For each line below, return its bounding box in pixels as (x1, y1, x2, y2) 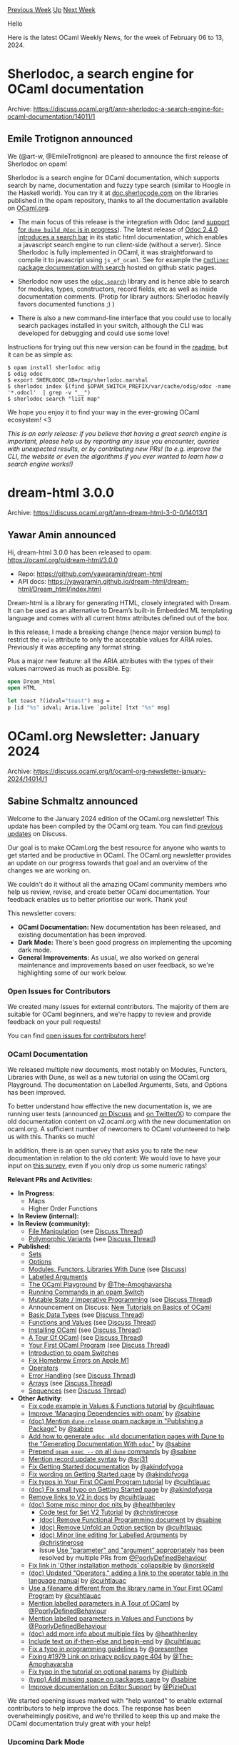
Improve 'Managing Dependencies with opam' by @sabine (28, 1409, 201, 1418)
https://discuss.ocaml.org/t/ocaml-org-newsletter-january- (33, 767, 207, 775)
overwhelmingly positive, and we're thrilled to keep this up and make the (7, 1711, 220, 1720)
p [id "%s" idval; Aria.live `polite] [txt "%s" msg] (7, 704, 171, 712)
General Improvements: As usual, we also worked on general (17, 953, 200, 962)
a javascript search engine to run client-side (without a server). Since (17, 240, 221, 249)
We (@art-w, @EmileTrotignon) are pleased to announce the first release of (7, 151, 228, 160)
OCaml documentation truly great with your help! (7, 1719, 151, 1728)
